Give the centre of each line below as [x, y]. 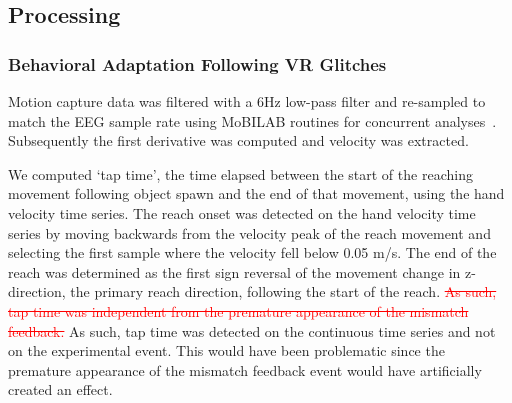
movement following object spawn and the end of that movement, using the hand [256, 193]
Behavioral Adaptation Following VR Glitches [197, 63]
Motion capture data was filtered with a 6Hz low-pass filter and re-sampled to [247, 101]
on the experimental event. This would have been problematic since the [226, 350]
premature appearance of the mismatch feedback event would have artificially [245, 369]
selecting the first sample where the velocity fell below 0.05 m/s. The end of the [252, 252]
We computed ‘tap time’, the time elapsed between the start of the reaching [240, 173]
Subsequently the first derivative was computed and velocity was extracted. [238, 140]
